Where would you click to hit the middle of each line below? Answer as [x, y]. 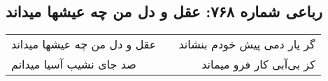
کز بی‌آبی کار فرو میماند [258, 64]
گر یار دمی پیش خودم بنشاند [247, 44]
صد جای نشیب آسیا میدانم [74, 64]
